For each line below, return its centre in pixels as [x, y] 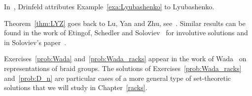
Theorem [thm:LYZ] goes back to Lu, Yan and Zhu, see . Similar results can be [125, 23]
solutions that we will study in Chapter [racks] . [76, 87]
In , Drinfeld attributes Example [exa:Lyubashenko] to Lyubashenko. [109, 6]
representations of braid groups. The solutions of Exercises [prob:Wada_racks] [123, 68]
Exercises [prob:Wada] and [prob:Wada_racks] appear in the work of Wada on [125, 59]
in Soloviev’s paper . [35, 42]
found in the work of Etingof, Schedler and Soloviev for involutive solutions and [126, 33]
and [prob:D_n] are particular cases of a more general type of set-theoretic [117, 78]
